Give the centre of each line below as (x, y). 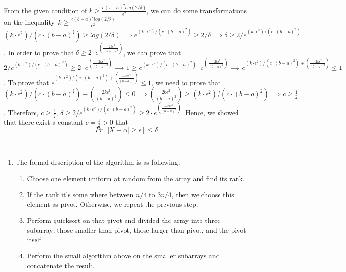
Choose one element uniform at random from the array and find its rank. (136, 178)
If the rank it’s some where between (80, 195)
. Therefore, (21, 112)
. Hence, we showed (210, 112)
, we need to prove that (186, 82)
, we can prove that (152, 52)
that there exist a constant (44, 122)
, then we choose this (203, 195)
